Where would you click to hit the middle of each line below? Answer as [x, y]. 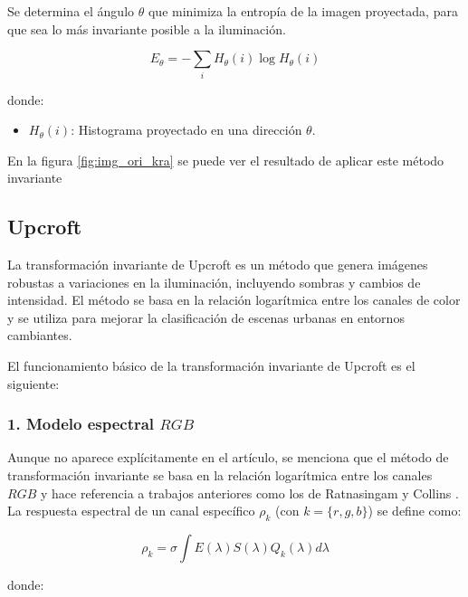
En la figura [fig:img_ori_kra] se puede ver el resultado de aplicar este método [226, 160]
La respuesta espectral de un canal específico [131, 511]
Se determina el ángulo [71, 11]
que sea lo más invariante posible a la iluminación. [147, 28]
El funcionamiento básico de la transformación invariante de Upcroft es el [211, 366]
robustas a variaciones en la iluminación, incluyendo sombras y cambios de [214, 282]
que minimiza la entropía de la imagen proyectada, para [303, 11]
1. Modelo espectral [81, 424]
